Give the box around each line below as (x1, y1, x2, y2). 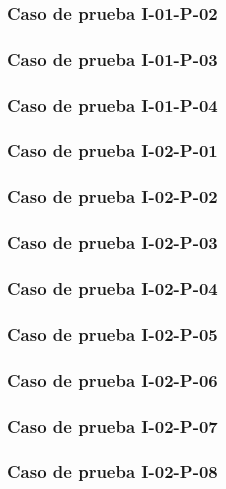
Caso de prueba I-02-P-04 (7, 275, 218, 300)
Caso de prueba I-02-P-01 (7, 138, 218, 163)
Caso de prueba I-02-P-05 (7, 321, 218, 346)
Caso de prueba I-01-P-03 (7, 46, 218, 71)
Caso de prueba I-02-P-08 (7, 459, 218, 484)
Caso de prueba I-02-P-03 (7, 230, 218, 255)
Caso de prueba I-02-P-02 (7, 184, 218, 209)
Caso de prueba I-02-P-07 (7, 413, 218, 438)
